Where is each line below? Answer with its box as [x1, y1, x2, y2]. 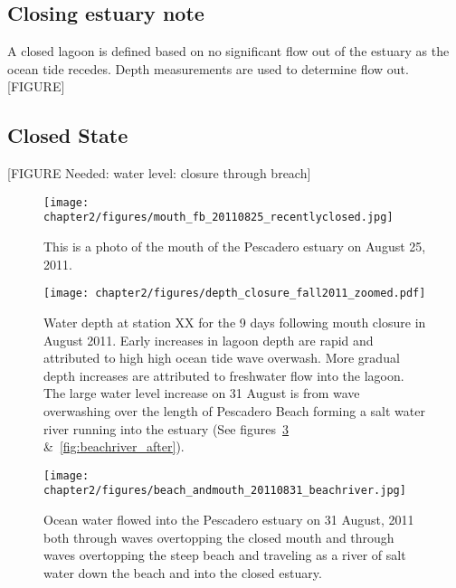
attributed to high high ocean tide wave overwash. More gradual [43, 348, 400, 367]
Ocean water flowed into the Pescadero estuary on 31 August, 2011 [43, 510, 414, 528]
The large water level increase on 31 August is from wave [43, 384, 360, 403]
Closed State [7, 121, 128, 149]
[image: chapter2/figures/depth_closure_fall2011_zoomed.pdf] [43, 287, 426, 300]
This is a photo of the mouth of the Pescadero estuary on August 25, [43, 237, 426, 256]
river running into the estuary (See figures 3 [43, 419, 290, 438]
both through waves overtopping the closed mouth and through [43, 527, 394, 546]
